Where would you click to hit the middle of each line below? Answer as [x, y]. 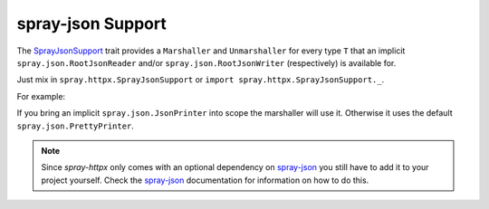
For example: [41, 96]
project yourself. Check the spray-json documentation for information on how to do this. [205, 180]
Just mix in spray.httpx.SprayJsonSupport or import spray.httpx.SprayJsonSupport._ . [201, 80]
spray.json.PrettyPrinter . [76, 126]
